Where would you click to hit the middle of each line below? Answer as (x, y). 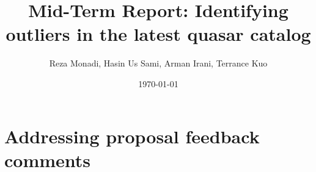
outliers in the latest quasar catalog (158, 34)
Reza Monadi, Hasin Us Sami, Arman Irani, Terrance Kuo (158, 63)
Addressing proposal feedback (132, 136)
